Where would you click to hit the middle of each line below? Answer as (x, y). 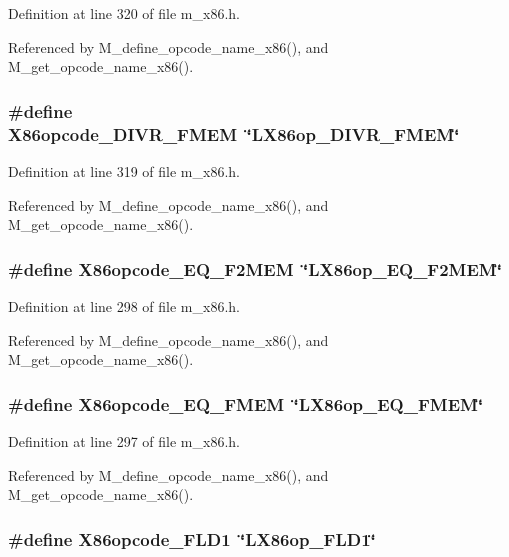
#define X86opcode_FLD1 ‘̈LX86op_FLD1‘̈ (192, 538)
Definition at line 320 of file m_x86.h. (124, 13)
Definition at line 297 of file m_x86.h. (124, 440)
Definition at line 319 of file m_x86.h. (124, 170)
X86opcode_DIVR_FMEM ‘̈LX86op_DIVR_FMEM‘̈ (234, 133)
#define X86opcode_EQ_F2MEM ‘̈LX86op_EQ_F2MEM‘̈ (255, 268)
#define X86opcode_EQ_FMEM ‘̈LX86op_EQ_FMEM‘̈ (246, 403)
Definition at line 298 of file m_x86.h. (124, 305)
